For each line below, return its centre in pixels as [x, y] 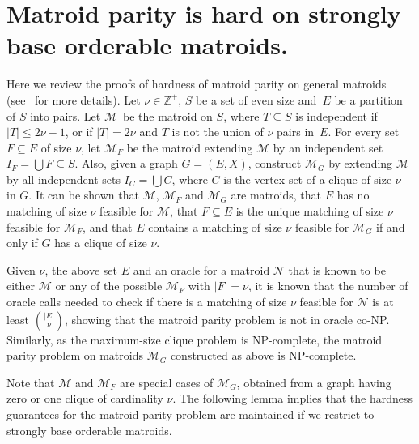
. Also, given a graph [126, 163]
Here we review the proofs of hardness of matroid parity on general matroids [197, 84]
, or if [79, 132]
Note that [31, 382]
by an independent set [328, 147]
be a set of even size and [256, 99]
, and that [108, 226]
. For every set [364, 132]
